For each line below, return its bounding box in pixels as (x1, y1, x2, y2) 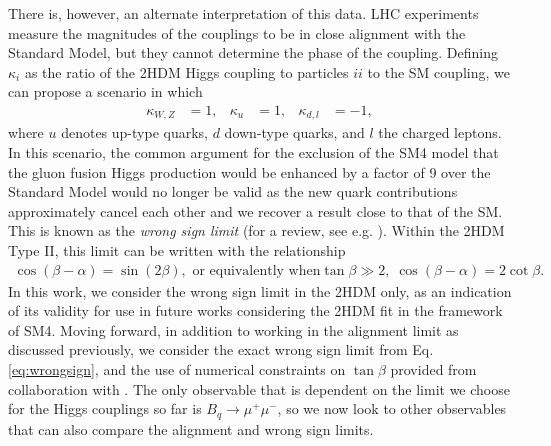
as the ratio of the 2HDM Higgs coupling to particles (24, 61, 349, 82)
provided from (390, 359, 477, 380)
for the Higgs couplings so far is (8, 398, 202, 419)
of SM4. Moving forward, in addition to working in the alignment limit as (8, 319, 459, 340)
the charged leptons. (378, 122, 502, 143)
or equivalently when (192, 263, 321, 278)
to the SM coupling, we (367, 61, 510, 82)
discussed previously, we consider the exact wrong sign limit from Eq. (8, 339, 434, 360)
